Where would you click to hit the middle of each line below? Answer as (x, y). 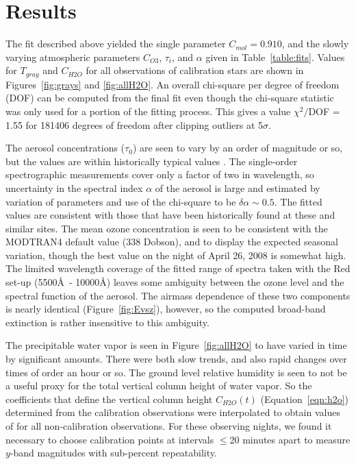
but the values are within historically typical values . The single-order (152, 161)
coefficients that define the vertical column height (109, 399)
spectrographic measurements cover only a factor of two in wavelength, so (160, 174)
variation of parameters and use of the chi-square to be (121, 201)
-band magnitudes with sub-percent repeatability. (113, 453)
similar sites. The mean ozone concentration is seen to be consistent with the (167, 228)
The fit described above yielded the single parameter (116, 44)
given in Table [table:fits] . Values (275, 57)
